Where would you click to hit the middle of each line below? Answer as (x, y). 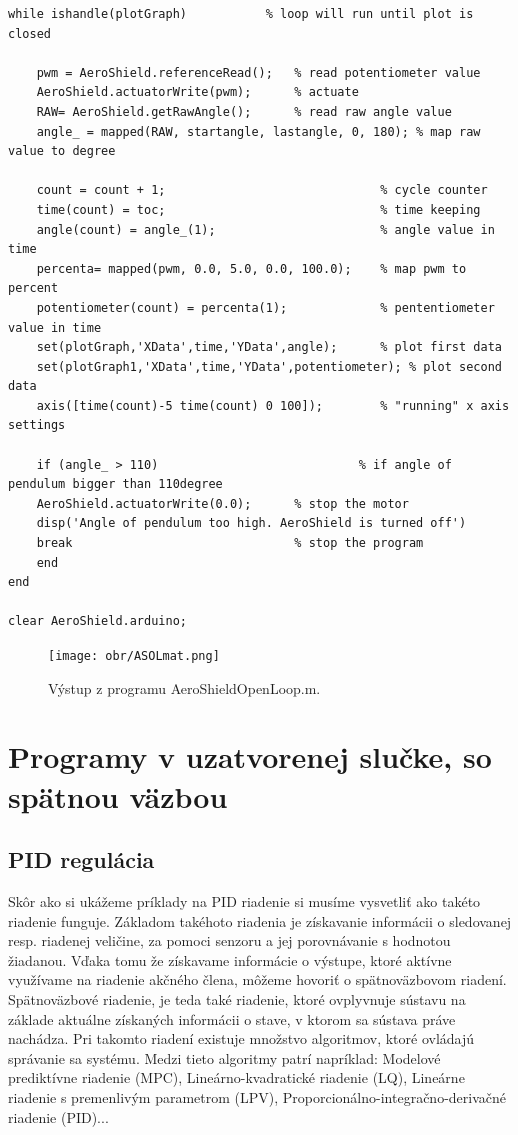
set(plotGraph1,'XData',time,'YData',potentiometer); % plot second (269, 366)
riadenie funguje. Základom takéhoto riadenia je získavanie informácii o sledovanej (260, 920)
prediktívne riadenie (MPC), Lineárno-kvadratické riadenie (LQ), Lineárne (236, 1077)
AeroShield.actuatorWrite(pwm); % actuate (197, 92)
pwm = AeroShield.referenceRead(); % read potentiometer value (258, 72)
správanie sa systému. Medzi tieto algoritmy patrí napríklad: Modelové (224, 1057)
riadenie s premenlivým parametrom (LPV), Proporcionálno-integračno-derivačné (257, 1096)
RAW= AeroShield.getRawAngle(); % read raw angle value (244, 111)
